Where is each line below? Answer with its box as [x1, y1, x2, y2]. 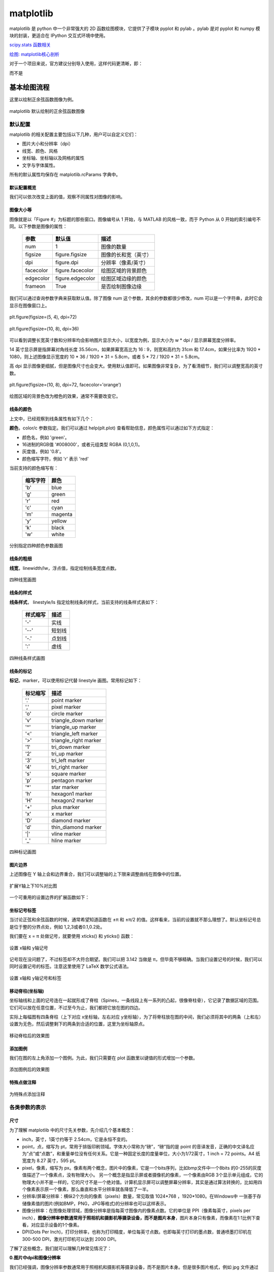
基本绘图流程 [9, 83, 50, 92]
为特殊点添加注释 [9, 1091, 45, 1097]
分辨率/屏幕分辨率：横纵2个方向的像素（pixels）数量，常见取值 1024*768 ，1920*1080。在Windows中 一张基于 [22, 1193, 257, 1199]
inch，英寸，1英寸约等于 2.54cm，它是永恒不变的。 [22, 1136, 130, 1142]
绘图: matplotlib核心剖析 [9, 51, 59, 57]
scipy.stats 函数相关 [9, 42, 51, 48]
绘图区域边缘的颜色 [100, 275, 147, 282]
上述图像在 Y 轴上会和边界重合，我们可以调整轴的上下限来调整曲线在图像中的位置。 [9, 871, 184, 877]
